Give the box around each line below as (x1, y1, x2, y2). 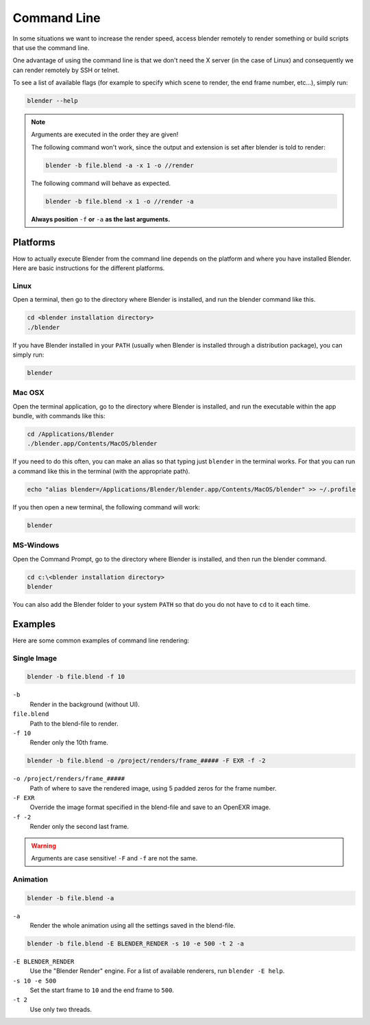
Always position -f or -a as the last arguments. (31, 215, 171, 223)
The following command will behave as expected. (31, 179, 171, 187)
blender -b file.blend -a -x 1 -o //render (45, 161, 195, 169)
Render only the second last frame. (29, 823, 129, 831)
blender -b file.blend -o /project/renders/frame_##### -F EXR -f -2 (27, 757, 266, 764)
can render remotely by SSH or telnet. (12, 66, 120, 74)
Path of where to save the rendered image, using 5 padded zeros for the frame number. (29, 784, 277, 792)
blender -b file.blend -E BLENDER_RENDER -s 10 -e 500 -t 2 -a (27, 939, 245, 948)
